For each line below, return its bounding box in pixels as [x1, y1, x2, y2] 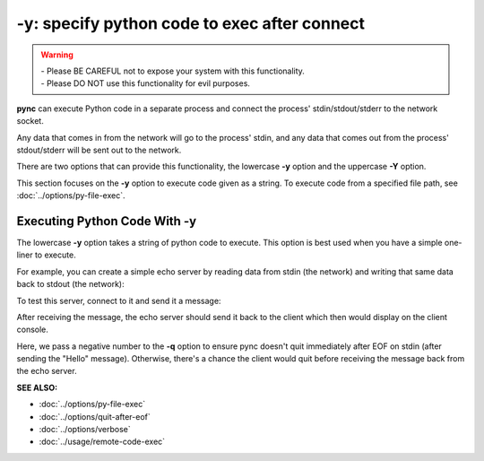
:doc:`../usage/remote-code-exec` [39, 436, 166, 448]
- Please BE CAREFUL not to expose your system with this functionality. [40, 65, 305, 76]
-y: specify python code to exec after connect [16, 13, 365, 33]
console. [16, 324, 49, 335]
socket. [16, 116, 44, 126]
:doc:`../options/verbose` [39, 424, 131, 435]
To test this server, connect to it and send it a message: [16, 295, 221, 306]
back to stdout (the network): [16, 279, 125, 290]
